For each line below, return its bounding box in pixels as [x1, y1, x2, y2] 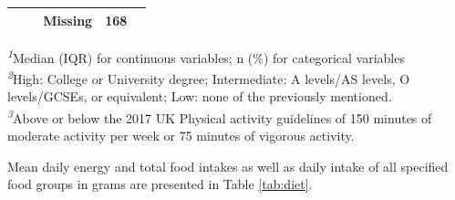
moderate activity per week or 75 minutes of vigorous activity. [7, 125, 355, 144]
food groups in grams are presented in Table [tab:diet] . [7, 174, 313, 194]
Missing [43, 10, 93, 29]
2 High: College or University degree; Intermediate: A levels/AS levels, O [7, 66, 410, 88]
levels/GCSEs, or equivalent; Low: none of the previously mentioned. [7, 87, 392, 106]
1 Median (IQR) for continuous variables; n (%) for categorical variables [7, 45, 405, 67]
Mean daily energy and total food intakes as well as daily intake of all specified [7, 156, 449, 175]
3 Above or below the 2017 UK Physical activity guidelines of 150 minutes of [7, 105, 432, 127]
